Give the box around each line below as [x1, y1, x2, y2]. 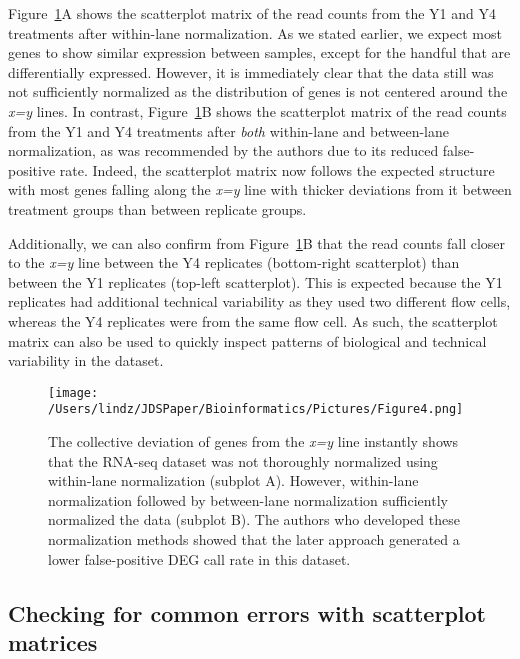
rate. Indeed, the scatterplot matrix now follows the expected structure [59, 159, 495, 180]
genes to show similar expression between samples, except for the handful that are [8, 42, 511, 63]
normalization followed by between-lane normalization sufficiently [48, 489, 448, 510]
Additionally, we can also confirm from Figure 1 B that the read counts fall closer [8, 232, 506, 253]
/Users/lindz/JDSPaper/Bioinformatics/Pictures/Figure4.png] [48, 402, 464, 417]
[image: [48, 385, 99, 400]
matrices [8, 626, 98, 657]
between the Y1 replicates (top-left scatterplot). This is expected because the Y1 [8, 271, 503, 292]
